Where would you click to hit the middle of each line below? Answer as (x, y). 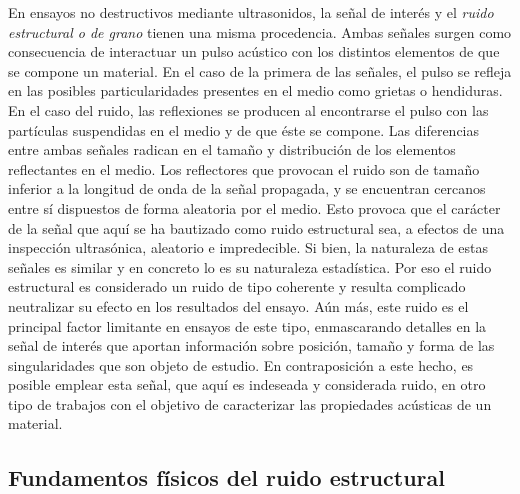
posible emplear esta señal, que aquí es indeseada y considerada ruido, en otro (247, 384)
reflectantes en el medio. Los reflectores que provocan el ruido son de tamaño (244, 168)
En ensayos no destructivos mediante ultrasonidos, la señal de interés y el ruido (251, 12)
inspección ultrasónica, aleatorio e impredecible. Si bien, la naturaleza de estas (248, 247)
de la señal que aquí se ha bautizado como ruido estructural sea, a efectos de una (256, 227)
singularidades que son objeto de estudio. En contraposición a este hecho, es (241, 364)
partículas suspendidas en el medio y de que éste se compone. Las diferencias (244, 129)
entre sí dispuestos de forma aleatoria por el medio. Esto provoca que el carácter (254, 207)
